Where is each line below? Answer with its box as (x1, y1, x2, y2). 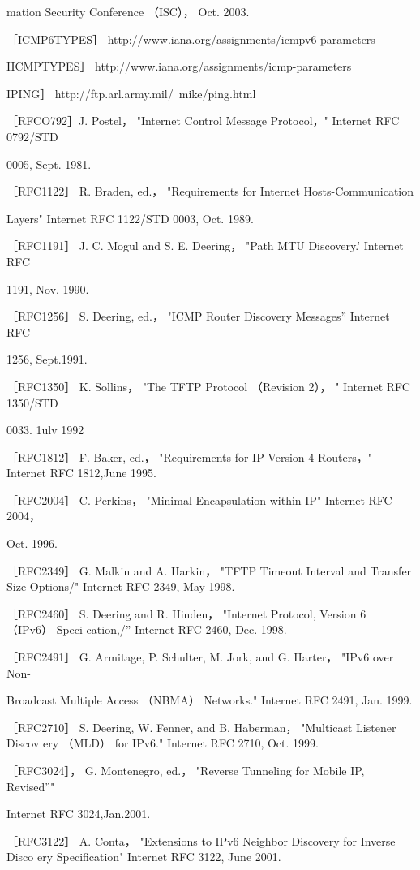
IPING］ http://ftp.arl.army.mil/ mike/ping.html (6, 84, 256, 101)
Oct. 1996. (6, 535, 58, 552)
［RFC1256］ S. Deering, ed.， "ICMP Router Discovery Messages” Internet (6, 308, 390, 325)
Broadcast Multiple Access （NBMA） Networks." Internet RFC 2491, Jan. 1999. (6, 691, 413, 708)
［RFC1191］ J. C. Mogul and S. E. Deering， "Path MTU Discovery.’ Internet (6, 237, 404, 254)
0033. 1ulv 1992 (6, 421, 84, 438)
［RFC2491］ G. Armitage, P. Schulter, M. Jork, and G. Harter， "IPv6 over (6, 648, 394, 665)
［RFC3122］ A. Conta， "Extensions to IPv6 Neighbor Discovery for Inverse (6, 832, 396, 849)
